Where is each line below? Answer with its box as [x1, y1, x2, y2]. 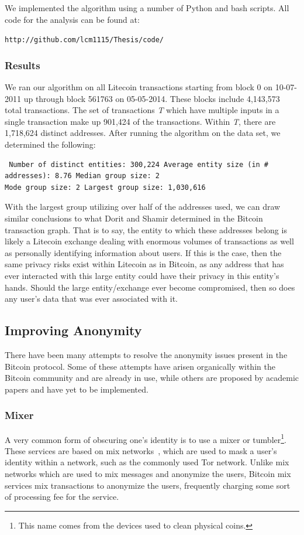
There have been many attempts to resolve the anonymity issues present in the [5, 348, 288, 360]
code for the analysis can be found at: [5, 13, 140, 25]
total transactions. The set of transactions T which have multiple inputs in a [5, 104, 279, 116]
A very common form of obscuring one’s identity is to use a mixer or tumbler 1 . [5, 431, 286, 445]
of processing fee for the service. [5, 490, 119, 503]
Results [5, 57, 40, 72]
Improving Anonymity [5, 321, 142, 339]
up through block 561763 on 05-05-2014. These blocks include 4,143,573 [23, 92, 280, 104]
